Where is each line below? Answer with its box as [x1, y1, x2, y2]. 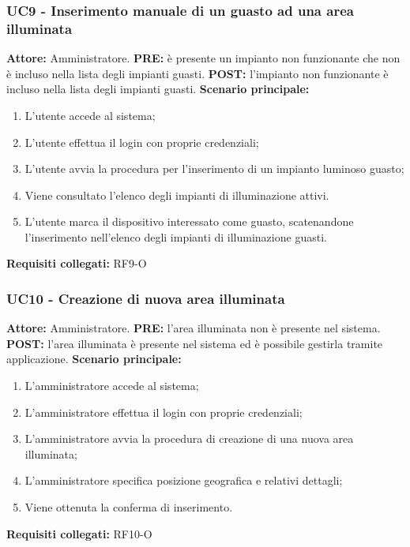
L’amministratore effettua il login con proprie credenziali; [24, 403, 303, 420]
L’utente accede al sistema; [24, 107, 156, 123]
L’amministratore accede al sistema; [24, 377, 199, 394]
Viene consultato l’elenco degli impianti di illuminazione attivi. [24, 186, 329, 203]
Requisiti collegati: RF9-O [6, 255, 147, 272]
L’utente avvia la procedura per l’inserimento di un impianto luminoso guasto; [24, 160, 404, 177]
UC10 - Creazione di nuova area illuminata [6, 289, 285, 308]
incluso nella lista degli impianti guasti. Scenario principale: [6, 81, 310, 97]
